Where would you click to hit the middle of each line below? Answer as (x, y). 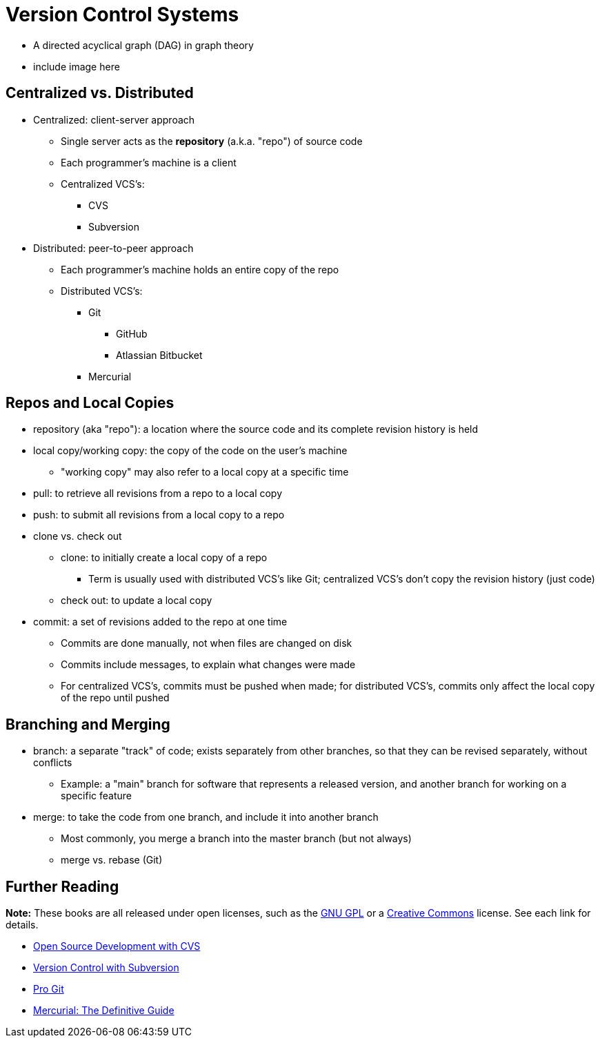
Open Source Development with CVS (117, 946)
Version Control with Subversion (106, 968)
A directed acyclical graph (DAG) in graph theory (143, 45)
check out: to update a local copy (137, 601)
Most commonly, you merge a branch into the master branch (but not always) (236, 839)
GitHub (132, 333)
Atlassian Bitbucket (159, 355)
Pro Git (49, 989)
